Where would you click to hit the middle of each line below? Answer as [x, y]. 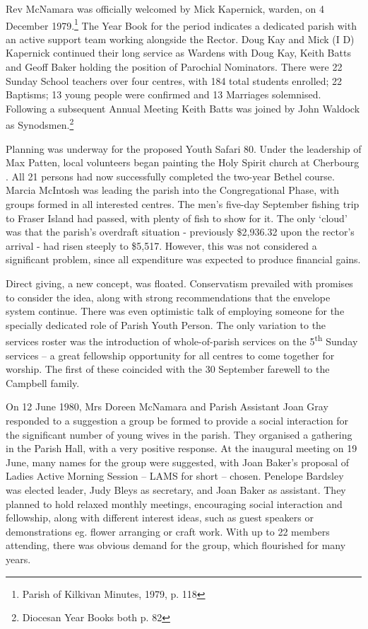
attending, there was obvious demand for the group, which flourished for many [176, 545]
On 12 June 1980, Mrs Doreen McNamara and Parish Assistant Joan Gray [167, 406]
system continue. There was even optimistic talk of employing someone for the [175, 311]
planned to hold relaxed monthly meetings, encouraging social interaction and [174, 503]
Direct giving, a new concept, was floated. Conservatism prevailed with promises [179, 283]
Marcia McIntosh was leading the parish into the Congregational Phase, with [172, 190]
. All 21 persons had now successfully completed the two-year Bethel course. [170, 176]
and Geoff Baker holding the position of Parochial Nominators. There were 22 [174, 67]
